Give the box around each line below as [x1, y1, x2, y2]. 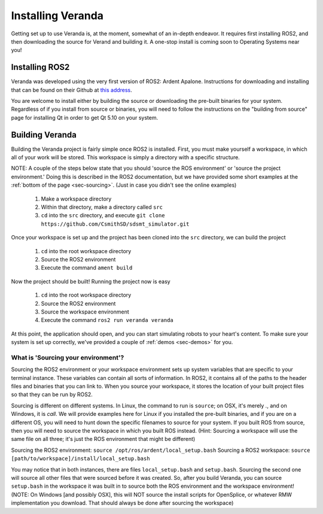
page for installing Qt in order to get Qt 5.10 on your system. [11, 114, 159, 121]
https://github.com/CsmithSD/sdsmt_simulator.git [41, 220, 190, 227]
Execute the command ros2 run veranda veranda [41, 317, 173, 324]
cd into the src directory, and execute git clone [41, 212, 165, 219]
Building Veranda [11, 129, 77, 140]
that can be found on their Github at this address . [11, 86, 133, 93]
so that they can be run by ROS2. [11, 391, 93, 398]
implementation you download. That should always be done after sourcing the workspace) [11, 500, 234, 507]
